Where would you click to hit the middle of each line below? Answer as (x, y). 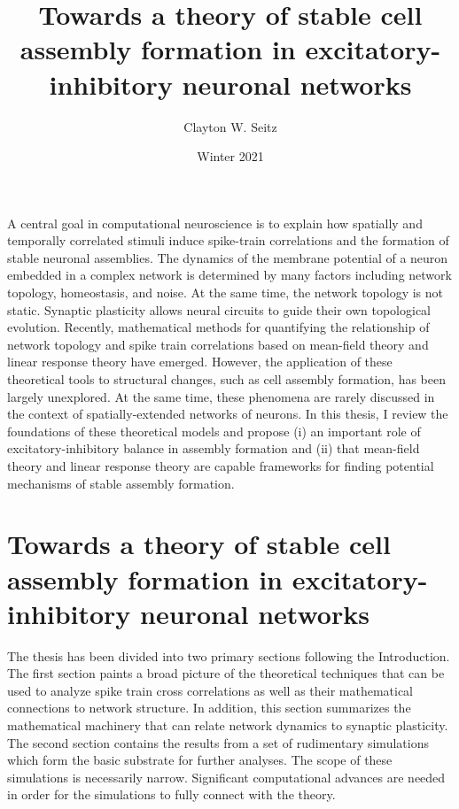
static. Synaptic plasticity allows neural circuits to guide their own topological (219, 309)
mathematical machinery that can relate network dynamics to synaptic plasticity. (228, 725)
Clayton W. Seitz (230, 126)
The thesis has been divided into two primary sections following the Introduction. (229, 655)
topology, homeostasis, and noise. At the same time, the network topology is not (226, 293)
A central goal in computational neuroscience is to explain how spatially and (215, 223)
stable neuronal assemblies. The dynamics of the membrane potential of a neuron (228, 257)
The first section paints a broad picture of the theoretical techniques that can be (226, 673)
